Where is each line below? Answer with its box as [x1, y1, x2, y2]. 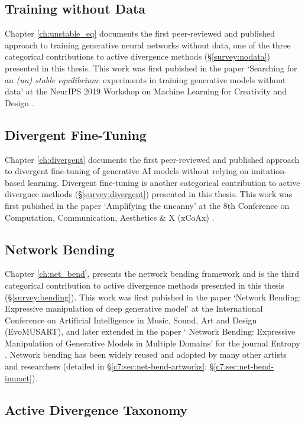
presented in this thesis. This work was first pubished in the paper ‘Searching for [5, 61, 297, 74]
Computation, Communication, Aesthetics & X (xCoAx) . [5, 211, 215, 223]
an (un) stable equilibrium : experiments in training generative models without [5, 73, 286, 86]
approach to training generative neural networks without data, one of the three [5, 38, 291, 51]
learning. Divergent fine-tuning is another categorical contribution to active [27, 176, 300, 188]
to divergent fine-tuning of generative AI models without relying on [5, 165, 249, 177]
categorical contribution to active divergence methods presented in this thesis [5, 279, 285, 291]
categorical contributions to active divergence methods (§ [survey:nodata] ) [5, 50, 270, 63]
